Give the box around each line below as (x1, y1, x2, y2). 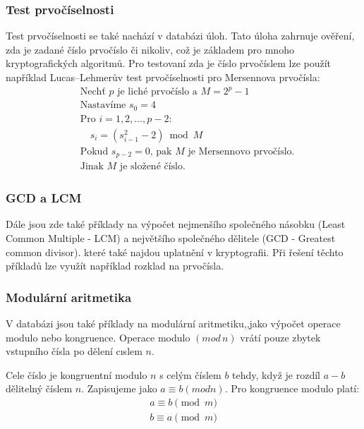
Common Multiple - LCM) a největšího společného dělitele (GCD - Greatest (6, 231, 336, 245)
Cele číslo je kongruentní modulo (6, 367, 147, 382)
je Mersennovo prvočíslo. (188, 146, 295, 157)
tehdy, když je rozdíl (232, 367, 320, 382)
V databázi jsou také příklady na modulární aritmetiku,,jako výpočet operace (6, 316, 341, 330)
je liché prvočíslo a (117, 87, 198, 97)
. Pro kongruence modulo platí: (224, 381, 360, 396)
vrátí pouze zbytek (240, 330, 321, 344)
